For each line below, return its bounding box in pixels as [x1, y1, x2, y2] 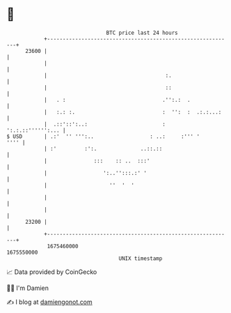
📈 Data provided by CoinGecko [6, 268, 97, 276]
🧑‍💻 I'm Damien [6, 284, 49, 292]
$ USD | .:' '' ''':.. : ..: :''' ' [6, 132, 200, 140]
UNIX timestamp [118, 254, 163, 262]
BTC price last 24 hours [106, 29, 178, 36]
